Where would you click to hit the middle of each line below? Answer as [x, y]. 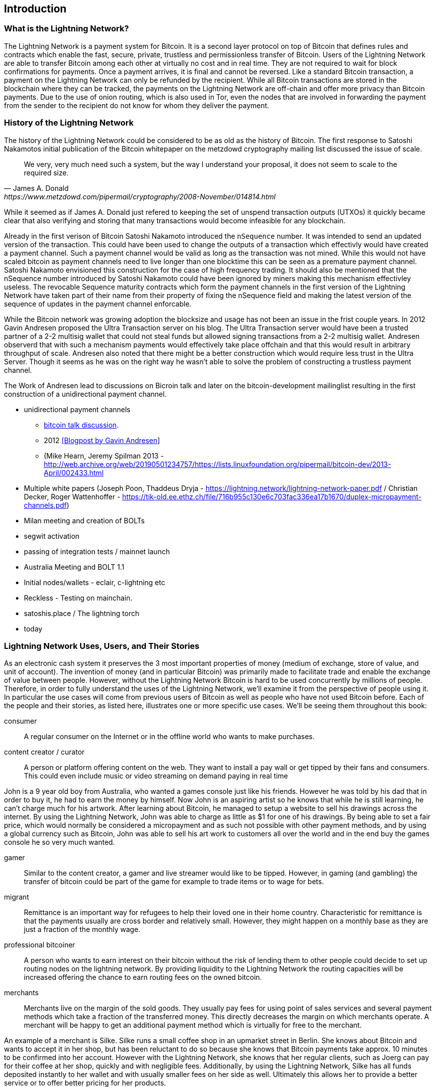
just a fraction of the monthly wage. [82, 930]
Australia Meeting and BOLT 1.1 [74, 567]
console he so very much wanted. [59, 842]
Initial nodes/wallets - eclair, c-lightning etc [95, 582]
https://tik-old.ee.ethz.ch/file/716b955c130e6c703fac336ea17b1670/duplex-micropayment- [272, 496]
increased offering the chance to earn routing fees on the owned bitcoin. [143, 977]
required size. [46, 172]
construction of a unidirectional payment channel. [85, 394]
